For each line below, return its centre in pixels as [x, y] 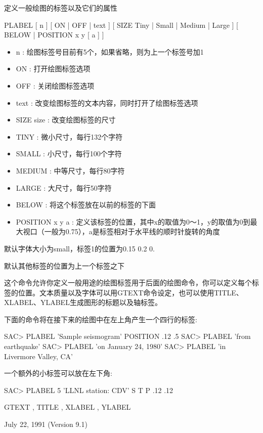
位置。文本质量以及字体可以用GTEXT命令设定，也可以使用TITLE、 [130, 292]
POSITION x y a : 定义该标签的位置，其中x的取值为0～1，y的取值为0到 [133, 221]
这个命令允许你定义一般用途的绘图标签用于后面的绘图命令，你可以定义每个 [128, 283]
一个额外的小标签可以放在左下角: [58, 373]
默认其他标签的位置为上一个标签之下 [64, 265]
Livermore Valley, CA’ [38, 356]
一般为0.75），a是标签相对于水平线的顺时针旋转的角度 [132, 231]
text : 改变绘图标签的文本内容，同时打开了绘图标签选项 [107, 102]
